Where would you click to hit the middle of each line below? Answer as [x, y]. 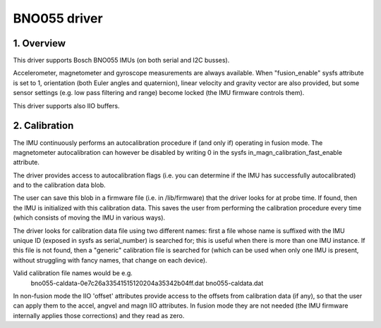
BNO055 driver [58, 18]
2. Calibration [43, 126]
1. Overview [40, 43]
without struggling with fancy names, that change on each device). [110, 260]
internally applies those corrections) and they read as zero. [99, 315]
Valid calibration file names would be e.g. [73, 273]
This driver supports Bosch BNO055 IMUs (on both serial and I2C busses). [121, 61]
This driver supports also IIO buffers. [66, 106]
